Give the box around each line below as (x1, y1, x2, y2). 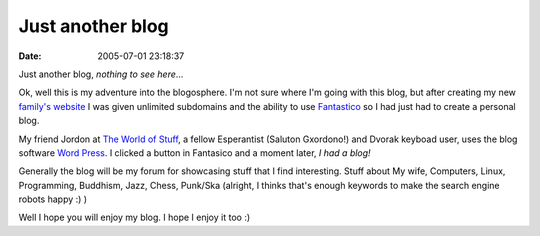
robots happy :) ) (18, 193, 88, 205)
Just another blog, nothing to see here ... (18, 68, 184, 80)
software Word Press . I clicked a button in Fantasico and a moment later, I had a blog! (18, 146, 371, 159)
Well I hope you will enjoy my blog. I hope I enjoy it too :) (18, 211, 251, 224)
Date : (18, 50, 42, 62)
